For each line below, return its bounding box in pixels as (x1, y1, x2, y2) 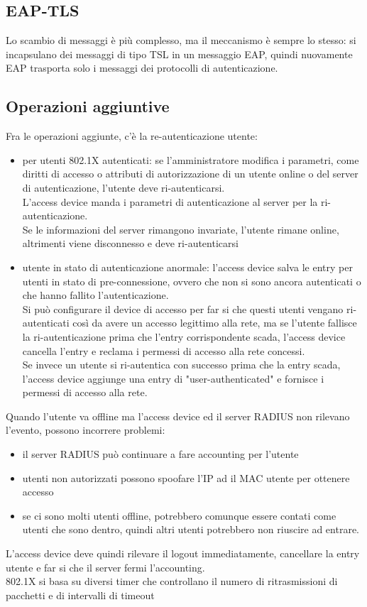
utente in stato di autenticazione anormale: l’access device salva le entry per (22, 259, 353, 274)
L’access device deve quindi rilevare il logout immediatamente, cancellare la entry (6, 546, 360, 561)
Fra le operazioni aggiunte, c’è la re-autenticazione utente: (6, 128, 258, 143)
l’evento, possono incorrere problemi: (6, 422, 165, 437)
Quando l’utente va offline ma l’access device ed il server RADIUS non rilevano (6, 408, 350, 423)
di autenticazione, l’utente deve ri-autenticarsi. (22, 180, 225, 195)
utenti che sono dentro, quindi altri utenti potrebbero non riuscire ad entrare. (22, 522, 359, 537)
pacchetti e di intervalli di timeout (6, 587, 155, 602)
